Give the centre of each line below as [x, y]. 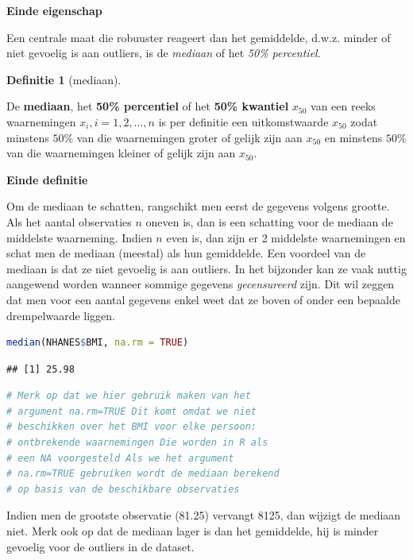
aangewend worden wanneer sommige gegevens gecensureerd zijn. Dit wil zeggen [201, 284]
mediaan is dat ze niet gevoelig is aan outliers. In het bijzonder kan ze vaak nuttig [206, 268]
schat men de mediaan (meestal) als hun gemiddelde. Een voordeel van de [186, 253]
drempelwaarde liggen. [61, 315]
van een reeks [343, 106]
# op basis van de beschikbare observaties [123, 489]
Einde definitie [47, 179]
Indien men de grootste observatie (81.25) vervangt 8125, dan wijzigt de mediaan [204, 515]
